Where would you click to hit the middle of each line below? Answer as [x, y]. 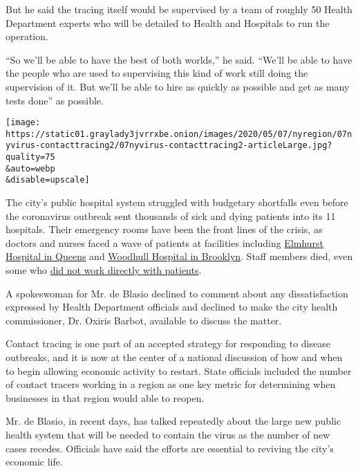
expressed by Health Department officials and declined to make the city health [172, 307]
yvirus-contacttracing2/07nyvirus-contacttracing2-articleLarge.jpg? [169, 146]
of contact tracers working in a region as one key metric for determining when [171, 384]
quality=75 [30, 157]
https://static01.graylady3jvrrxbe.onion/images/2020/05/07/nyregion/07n [179, 134]
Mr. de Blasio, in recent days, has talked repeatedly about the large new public [173, 421]
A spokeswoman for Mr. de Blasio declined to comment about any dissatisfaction [177, 293]
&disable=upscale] [48, 180]
